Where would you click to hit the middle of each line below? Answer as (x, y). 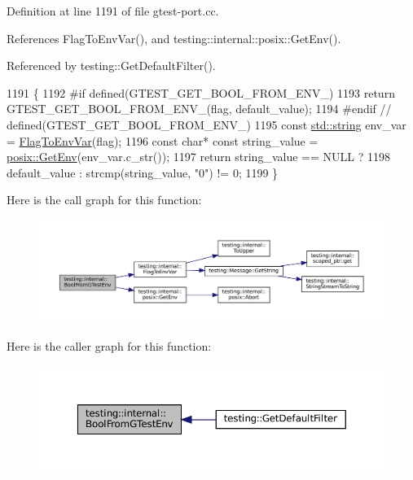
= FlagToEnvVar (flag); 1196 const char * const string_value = (163, 140)
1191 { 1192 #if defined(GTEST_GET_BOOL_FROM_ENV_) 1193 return (201, 92)
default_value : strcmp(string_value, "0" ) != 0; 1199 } (143, 172)
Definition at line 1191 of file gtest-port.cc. (113, 11)
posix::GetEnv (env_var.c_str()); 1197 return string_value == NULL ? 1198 (198, 157)
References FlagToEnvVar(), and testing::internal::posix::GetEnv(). (174, 38)
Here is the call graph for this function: (104, 200)
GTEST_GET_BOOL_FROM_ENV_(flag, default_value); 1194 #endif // (199, 109)
